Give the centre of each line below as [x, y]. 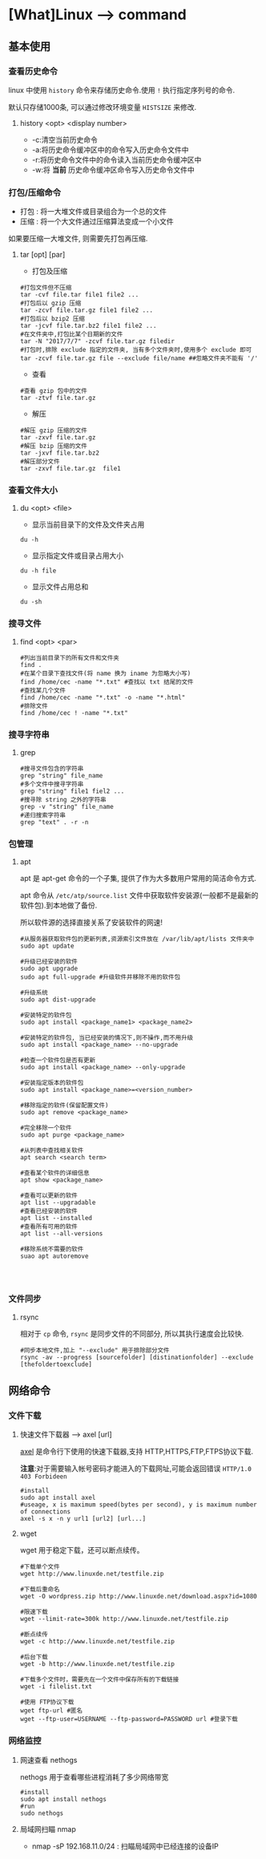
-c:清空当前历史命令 [65, 139]
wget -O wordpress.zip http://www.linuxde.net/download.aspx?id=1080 [139, 1597]
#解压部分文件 [40, 462]
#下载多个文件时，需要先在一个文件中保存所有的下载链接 [99, 1680]
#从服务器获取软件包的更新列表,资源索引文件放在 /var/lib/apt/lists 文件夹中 [137, 940]
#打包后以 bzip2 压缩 [52, 319]
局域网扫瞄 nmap [48, 1829]
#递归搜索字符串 [43, 815]
